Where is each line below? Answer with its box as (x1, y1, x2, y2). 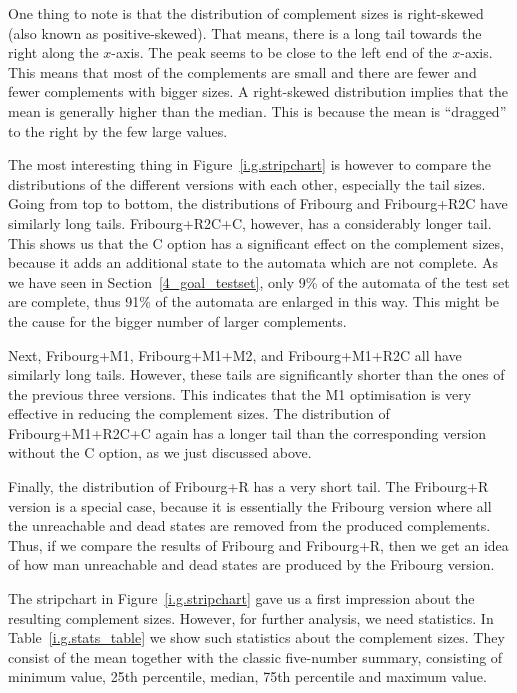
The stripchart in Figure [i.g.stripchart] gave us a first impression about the (8, 588, 475, 609)
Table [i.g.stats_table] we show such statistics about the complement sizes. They (8, 627, 505, 648)
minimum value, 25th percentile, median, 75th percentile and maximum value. (8, 666, 487, 687)
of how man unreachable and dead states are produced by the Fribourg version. (8, 554, 495, 575)
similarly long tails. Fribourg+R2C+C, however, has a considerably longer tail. (8, 212, 492, 233)
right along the (8, 42, 99, 63)
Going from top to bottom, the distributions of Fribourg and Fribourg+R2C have (8, 193, 508, 214)
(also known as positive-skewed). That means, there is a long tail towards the (8, 22, 482, 43)
